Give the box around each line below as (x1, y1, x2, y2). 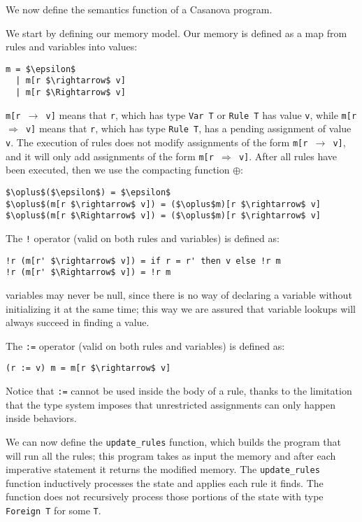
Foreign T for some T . (6, 502, 101, 517)
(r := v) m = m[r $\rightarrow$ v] (6, 363, 171, 374)
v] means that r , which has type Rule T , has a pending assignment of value (25, 121, 352, 136)
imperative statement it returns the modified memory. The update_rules (6, 462, 320, 477)
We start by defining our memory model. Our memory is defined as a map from (6, 25, 347, 40)
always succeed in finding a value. (6, 315, 150, 330)
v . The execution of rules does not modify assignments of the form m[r (6, 135, 308, 150)
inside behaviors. (6, 411, 77, 425)
